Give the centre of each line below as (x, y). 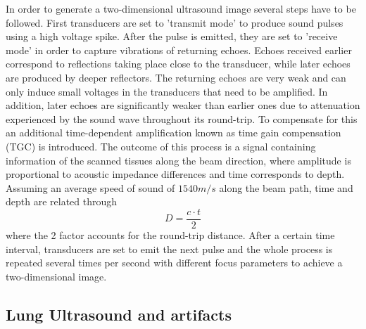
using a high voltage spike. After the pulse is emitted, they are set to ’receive (172, 36)
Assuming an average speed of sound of (90, 187)
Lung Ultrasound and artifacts (119, 314)
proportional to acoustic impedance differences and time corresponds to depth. (175, 174)
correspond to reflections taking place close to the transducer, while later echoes (178, 64)
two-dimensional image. (56, 276)
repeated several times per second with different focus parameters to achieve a (174, 263)
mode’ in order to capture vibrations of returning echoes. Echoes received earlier (179, 50)
